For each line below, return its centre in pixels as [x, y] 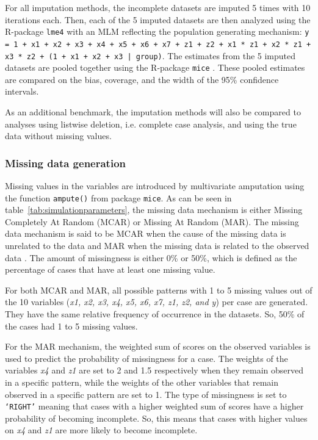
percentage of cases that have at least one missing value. [110, 269]
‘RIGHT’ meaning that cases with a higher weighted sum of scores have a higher [154, 406]
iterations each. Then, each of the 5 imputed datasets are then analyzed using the [158, 19]
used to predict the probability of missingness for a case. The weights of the [146, 358]
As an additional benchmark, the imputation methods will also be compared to [153, 112]
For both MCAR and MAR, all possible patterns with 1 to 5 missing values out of [159, 290]
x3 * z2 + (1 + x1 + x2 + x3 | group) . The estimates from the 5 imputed [150, 55]
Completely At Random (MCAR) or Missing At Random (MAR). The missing [152, 221]
